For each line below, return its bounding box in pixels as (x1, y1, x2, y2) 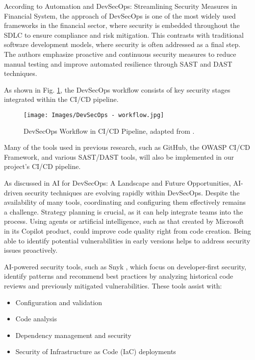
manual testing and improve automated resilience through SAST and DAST (4, 58, 232, 69)
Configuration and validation (15, 297, 102, 307)
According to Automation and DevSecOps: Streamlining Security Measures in (4, 1, 237, 11)
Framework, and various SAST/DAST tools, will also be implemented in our (4, 151, 234, 162)
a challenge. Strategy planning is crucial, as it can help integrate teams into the (4, 206, 243, 216)
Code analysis (15, 313, 57, 324)
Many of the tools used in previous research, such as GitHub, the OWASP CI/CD (4, 142, 250, 152)
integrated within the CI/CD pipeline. (4, 94, 119, 104)
